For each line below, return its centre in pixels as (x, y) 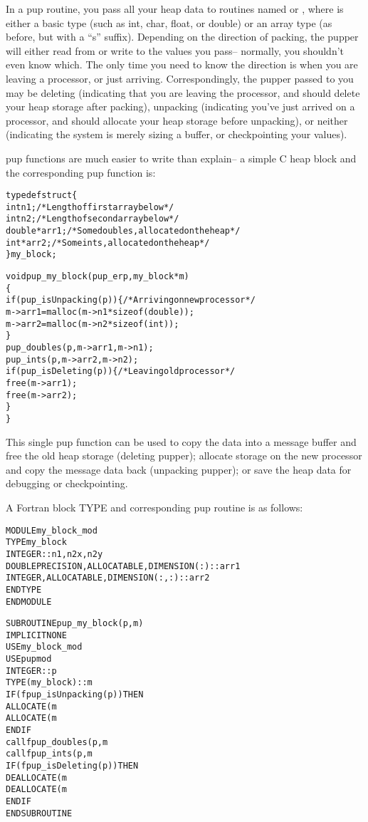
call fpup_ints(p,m (49, 754)
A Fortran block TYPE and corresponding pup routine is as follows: (154, 507)
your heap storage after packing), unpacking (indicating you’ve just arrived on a (180, 106)
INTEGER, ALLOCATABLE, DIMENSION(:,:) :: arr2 (108, 578)
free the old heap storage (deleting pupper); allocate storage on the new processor (184, 456)
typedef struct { (42, 196)
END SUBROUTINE (39, 813)
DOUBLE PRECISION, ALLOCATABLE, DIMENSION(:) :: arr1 (123, 566)
